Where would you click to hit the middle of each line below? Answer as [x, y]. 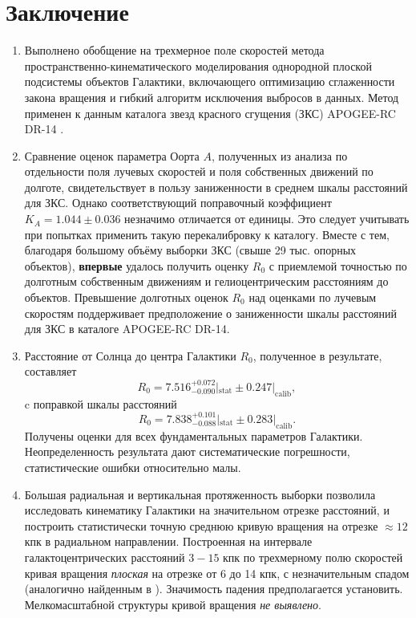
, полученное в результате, [317, 355]
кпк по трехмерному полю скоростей [313, 557]
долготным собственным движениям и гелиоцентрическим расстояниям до [206, 281]
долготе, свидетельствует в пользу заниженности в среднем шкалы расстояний [216, 187]
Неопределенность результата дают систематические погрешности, [187, 451]
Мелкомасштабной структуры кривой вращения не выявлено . [173, 604]
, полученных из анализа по [279, 155]
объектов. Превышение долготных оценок [126, 297]
